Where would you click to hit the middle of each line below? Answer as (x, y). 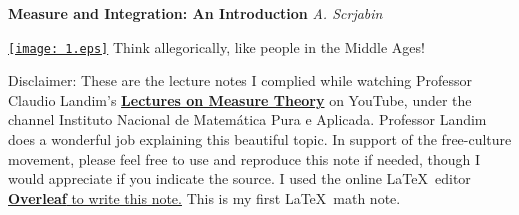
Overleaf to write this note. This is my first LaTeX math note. (204, 197)
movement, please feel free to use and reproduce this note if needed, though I (244, 158)
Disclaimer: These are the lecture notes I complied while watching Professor (240, 80)
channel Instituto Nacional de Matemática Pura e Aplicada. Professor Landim (247, 119)
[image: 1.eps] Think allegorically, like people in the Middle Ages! (216, 46)
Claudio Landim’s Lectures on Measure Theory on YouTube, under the (240, 99)
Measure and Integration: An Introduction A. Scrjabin (195, 13)
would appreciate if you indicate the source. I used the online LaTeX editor (239, 178)
